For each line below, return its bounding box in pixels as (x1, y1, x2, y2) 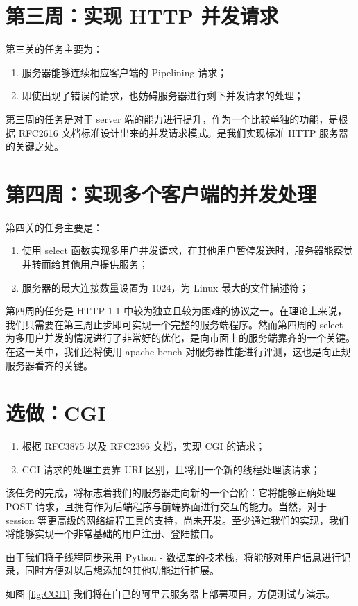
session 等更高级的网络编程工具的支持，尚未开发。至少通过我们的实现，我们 (6, 512, 349, 527)
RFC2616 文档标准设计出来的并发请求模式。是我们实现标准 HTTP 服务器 (18, 125, 349, 140)
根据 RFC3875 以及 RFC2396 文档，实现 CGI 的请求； (22, 439, 266, 453)
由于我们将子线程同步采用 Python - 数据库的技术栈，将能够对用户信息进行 (6, 549, 341, 564)
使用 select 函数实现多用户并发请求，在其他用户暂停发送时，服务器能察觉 (22, 243, 353, 258)
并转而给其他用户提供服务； (22, 257, 148, 271)
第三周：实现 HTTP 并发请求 (6, 1, 279, 30)
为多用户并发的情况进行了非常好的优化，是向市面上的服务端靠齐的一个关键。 (6, 330, 355, 345)
